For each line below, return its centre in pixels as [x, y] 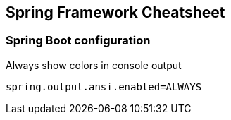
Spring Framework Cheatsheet [115, 12]
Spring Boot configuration [78, 41]
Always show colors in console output [94, 65]
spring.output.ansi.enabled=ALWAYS [104, 86]
